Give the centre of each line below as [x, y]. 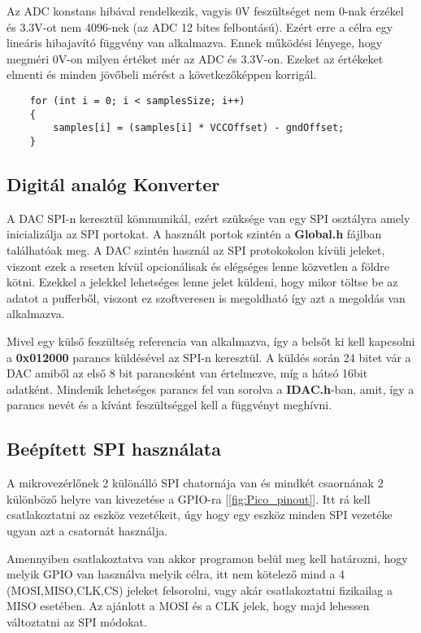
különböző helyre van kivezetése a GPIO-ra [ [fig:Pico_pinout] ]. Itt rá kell [189, 498]
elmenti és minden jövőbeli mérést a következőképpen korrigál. [162, 74]
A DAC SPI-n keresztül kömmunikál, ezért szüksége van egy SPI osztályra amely [208, 218]
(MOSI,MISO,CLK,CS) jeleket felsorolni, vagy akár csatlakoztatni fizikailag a [200, 589]
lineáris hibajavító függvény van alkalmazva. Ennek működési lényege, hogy [195, 43]
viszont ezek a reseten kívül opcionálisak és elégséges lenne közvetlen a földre [198, 266]
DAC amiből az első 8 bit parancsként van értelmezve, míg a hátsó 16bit [187, 373]
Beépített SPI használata [114, 449]
